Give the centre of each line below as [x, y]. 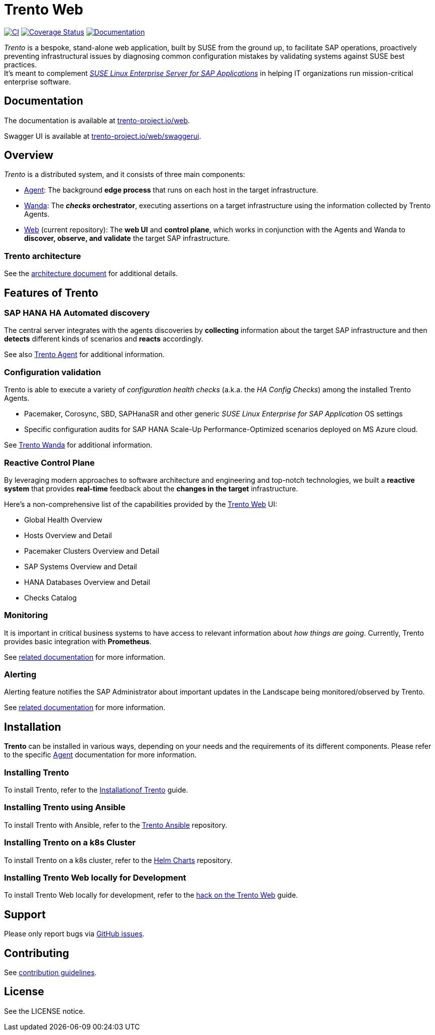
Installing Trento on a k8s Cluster [70, 843]
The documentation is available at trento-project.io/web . [97, 120]
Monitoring [26, 615]
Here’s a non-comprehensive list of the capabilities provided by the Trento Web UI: [141, 504]
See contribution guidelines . [50, 972]
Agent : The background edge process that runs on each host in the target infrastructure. [171, 190]
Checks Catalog [50, 597]
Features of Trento [51, 293]
